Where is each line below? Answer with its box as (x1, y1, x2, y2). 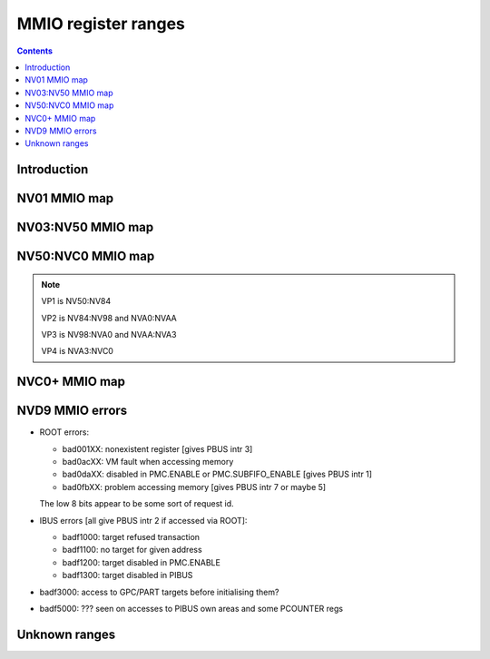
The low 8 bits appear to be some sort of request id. (39, 498, 235, 509)
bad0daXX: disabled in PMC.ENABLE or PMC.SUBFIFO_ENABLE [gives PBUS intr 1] (62, 468, 372, 480)
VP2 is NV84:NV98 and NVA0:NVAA (41, 312, 177, 323)
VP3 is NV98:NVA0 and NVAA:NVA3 (41, 329, 177, 339)
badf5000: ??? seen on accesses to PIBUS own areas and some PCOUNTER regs (39, 603, 344, 614)
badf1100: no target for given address (62, 545, 203, 556)
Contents (16, 45, 54, 56)
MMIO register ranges (16, 14, 186, 34)
